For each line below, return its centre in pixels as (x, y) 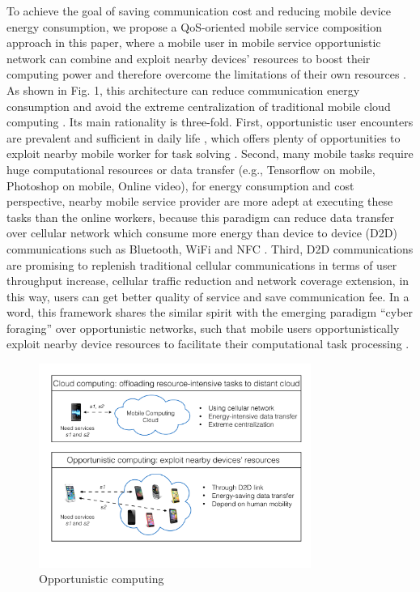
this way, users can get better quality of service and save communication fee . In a (208, 296)
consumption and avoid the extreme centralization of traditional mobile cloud (199, 106)
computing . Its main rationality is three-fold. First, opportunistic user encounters (210, 122)
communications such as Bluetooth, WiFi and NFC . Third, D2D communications (210, 248)
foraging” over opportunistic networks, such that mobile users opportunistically (203, 328)
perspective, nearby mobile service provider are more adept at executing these (200, 201)
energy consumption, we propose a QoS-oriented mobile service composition (195, 26)
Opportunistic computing (102, 579)
